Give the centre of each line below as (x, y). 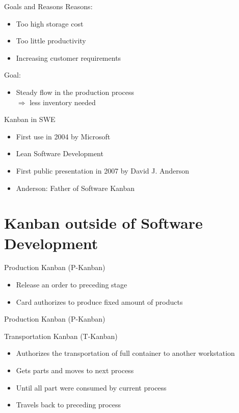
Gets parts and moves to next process (75, 370)
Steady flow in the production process (75, 92)
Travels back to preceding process (69, 405)
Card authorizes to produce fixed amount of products (99, 301)
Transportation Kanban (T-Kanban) (61, 336)
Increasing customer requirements (69, 57)
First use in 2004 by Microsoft (63, 136)
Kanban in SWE (30, 119)
